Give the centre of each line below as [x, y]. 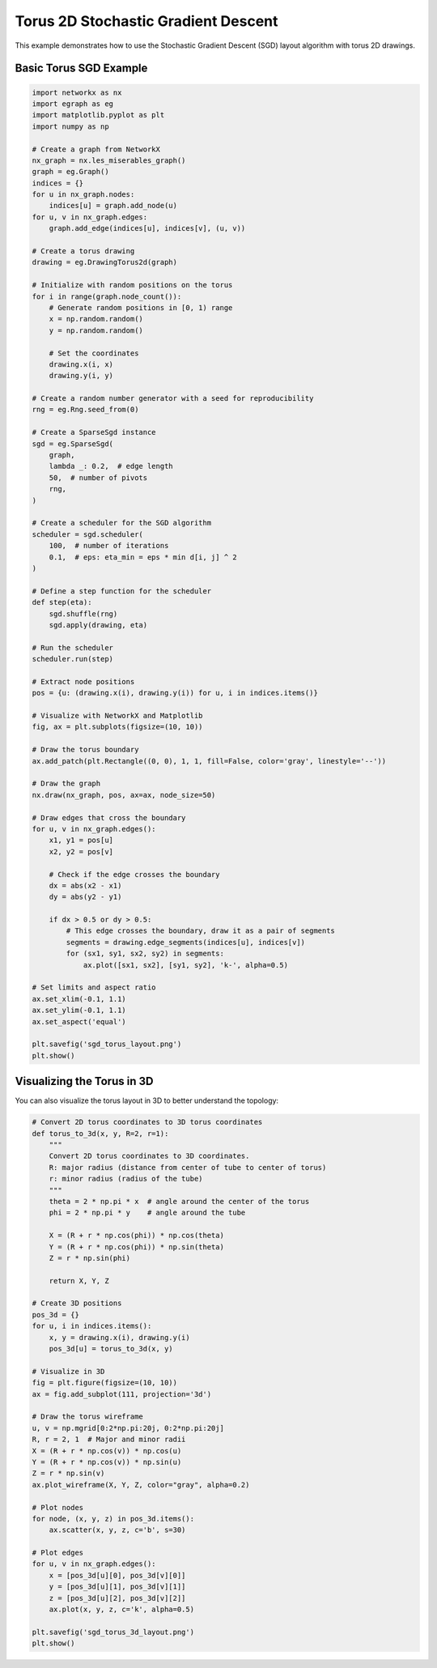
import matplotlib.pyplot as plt [98, 115]
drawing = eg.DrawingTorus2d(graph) [105, 262]
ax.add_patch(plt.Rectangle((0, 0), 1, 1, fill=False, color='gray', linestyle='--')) [209, 761]
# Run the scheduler [72, 647]
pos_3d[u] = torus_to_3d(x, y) [111, 1349]
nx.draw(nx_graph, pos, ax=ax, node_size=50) [124, 795]
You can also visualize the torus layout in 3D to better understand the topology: [147, 1100]
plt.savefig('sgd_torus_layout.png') [107, 1044]
